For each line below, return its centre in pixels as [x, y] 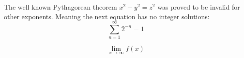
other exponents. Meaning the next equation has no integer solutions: [107, 16]
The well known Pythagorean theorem [61, 7]
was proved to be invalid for [199, 7]
